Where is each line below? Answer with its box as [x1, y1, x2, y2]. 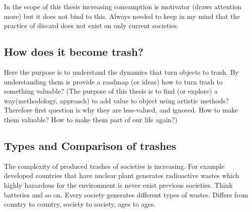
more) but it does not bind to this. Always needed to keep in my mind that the [4, 11, 240, 21]
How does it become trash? [4, 44, 144, 59]
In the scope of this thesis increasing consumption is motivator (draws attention [4, 1, 242, 11]
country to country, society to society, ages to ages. [4, 199, 156, 209]
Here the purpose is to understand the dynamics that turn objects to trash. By [4, 66, 239, 77]
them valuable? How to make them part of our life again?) [4, 114, 178, 124]
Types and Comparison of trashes [4, 138, 176, 153]
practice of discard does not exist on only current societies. [4, 20, 179, 31]
